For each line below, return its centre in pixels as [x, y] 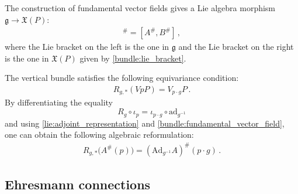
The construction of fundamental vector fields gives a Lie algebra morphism [140, 8]
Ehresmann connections [78, 184]
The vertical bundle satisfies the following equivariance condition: [122, 78]
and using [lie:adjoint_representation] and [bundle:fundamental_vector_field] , [145, 123]
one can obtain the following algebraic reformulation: [99, 135]
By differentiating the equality [59, 102]
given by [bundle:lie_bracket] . [133, 58]
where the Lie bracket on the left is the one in [87, 47]
